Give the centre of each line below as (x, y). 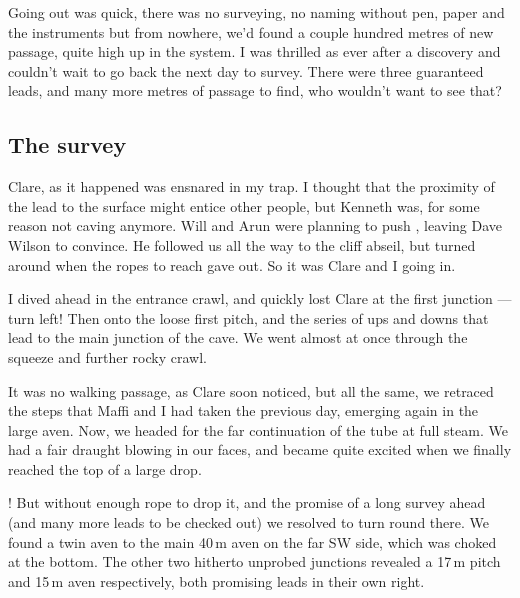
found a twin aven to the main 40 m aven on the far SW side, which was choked (252, 541)
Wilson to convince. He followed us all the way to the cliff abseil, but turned (242, 244)
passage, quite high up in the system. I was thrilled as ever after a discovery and (254, 51)
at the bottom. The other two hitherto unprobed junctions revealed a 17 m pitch (254, 561)
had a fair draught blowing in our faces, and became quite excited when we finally (260, 449)
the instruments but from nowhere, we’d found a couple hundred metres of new (251, 31)
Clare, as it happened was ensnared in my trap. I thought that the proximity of (251, 186)
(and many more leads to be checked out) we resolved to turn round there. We (248, 522)
